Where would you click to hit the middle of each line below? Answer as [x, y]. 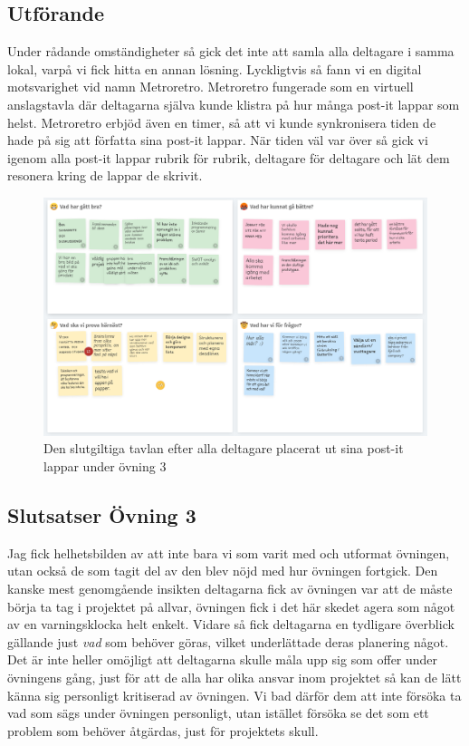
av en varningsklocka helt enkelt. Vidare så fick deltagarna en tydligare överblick [231, 624]
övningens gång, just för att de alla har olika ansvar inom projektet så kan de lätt [234, 678]
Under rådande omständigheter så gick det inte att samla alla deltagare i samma [231, 51]
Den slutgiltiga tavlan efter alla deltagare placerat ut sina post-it [224, 448]
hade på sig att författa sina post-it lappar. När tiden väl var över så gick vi [218, 140]
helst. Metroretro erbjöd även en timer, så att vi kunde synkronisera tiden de [222, 122]
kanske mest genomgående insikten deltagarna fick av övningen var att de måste [230, 589]
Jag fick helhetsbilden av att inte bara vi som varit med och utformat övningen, [229, 552]
